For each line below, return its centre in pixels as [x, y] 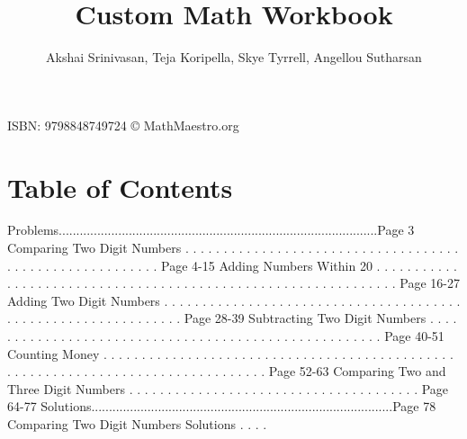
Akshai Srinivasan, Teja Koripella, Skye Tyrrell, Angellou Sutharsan [234, 57]
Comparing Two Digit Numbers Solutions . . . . [137, 423]
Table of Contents [120, 187]
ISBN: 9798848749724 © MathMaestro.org [123, 125]
